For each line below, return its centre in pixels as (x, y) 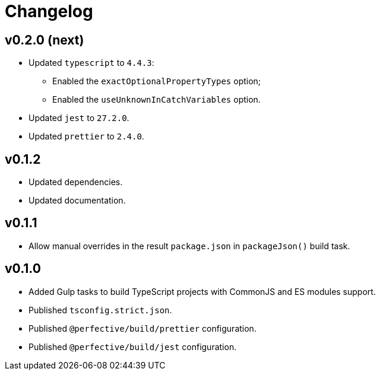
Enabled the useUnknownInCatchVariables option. (156, 100)
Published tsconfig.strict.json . (100, 310)
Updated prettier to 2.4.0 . (86, 136)
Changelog (49, 11)
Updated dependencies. (76, 182)
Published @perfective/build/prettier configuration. (142, 328)
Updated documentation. (77, 201)
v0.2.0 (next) (45, 40)
